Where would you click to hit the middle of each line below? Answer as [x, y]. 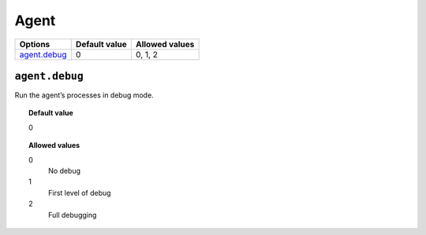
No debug [65, 171]
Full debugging [73, 215]
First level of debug [80, 193]
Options [35, 44]
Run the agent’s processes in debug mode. [84, 95]
